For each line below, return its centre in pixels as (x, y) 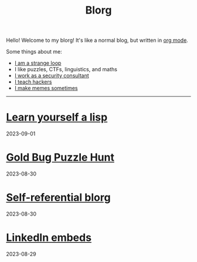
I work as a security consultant (52, 76)
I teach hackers (33, 82)
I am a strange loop (38, 63)
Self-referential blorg (58, 198)
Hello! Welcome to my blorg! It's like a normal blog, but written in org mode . (97, 40)
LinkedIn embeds (49, 238)
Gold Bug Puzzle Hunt (60, 157)
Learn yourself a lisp (57, 117)
